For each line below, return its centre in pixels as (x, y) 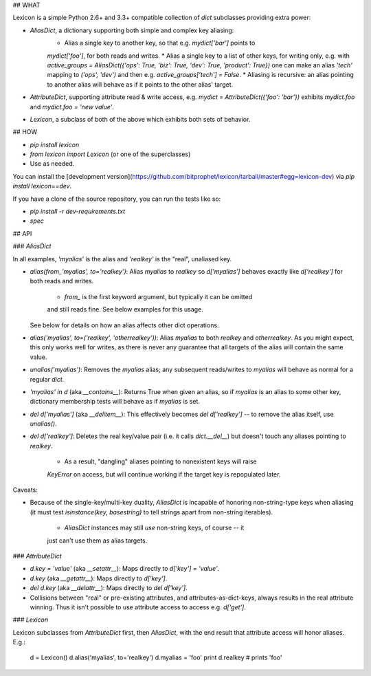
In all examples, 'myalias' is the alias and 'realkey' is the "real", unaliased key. (122, 259)
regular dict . (47, 379)
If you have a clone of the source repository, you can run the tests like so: (117, 199)
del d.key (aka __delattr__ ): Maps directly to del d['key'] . (109, 588)
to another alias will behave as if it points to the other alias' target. (140, 84)
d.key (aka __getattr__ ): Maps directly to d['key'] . (99, 578)
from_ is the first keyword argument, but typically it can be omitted (158, 296)
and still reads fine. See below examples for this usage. (125, 309)
